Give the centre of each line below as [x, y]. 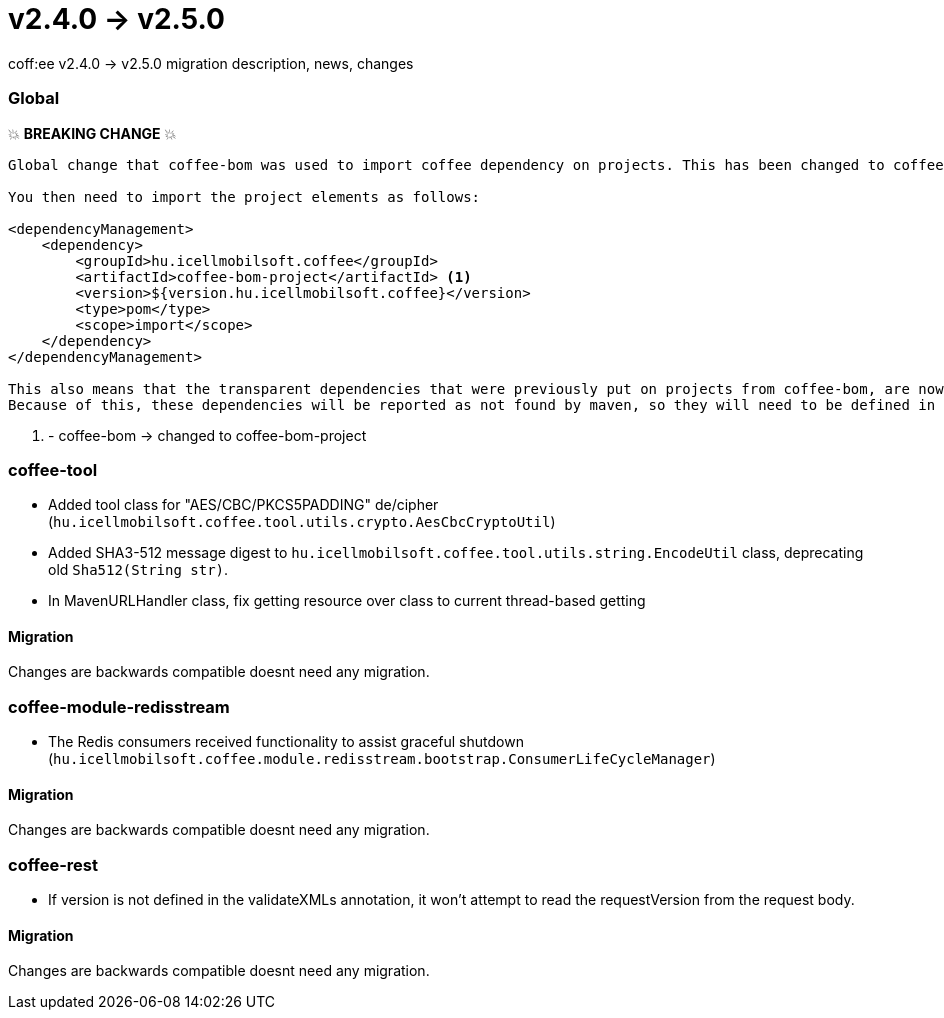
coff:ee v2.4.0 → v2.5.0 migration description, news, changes [211, 63]
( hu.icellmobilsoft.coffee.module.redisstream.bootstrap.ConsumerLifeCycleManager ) [382, 759]
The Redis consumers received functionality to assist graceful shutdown [286, 742]
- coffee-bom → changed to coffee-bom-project [207, 435]
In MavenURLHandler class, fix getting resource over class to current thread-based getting [347, 601]
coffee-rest [53, 864]
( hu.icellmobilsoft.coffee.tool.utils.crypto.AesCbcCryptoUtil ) [302, 522]
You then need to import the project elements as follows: [244, 196]
